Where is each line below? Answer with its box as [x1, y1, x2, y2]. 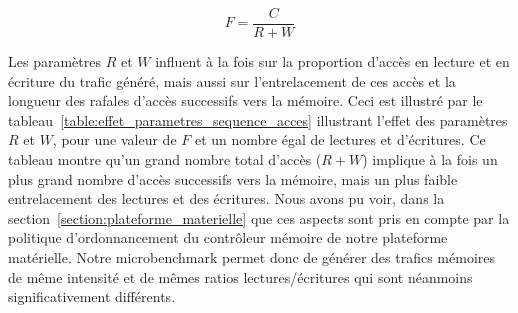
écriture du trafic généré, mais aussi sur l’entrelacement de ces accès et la [8, 70, 456, 91]
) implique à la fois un [362, 149, 498, 170]
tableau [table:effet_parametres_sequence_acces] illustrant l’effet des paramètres [8, 109, 508, 130]
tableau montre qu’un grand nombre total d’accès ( [8, 149, 322, 170]
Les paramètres [8, 51, 101, 72]
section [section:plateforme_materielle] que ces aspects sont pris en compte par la [8, 207, 510, 228]
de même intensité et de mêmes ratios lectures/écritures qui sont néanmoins [8, 266, 473, 287]
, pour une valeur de [52, 129, 177, 150]
